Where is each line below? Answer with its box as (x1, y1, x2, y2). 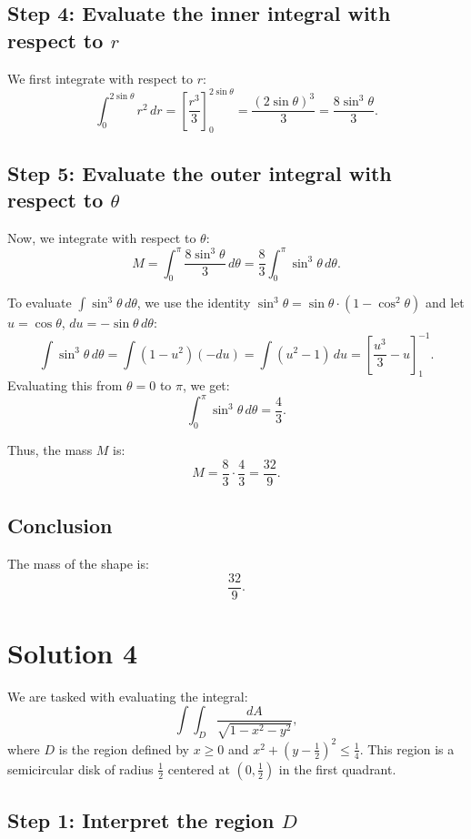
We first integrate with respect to (7, 68, 194, 87)
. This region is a (359, 739, 455, 758)
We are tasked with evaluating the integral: (7, 686, 248, 705)
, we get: (183, 376, 230, 395)
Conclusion (7, 511, 113, 540)
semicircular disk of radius (7, 759, 154, 778)
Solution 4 (7, 633, 138, 671)
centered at (167, 759, 230, 778)
